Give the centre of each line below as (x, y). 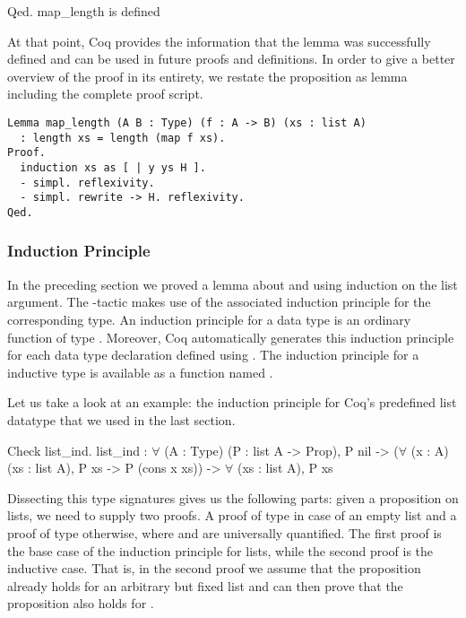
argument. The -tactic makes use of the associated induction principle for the (219, 302)
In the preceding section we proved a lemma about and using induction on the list (233, 284)
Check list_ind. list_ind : (78, 450)
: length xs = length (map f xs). (123, 138)
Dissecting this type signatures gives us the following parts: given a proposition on (233, 497)
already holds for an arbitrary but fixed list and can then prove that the (205, 585)
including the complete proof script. (105, 94)
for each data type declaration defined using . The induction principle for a (213, 355)
